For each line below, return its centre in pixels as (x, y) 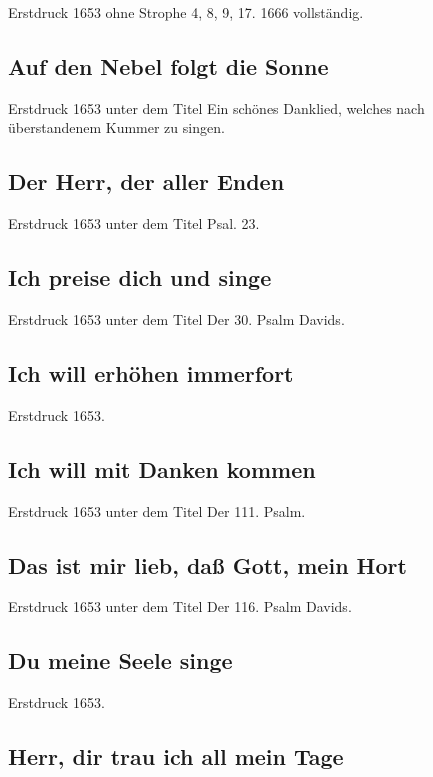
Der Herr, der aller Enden (146, 181)
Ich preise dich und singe (140, 277)
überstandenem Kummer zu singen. (116, 127)
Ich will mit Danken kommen (162, 468)
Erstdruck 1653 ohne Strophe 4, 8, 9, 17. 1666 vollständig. (186, 12)
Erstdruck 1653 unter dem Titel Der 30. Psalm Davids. (176, 318)
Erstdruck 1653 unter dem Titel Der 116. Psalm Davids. (180, 606)
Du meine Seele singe (120, 660)
